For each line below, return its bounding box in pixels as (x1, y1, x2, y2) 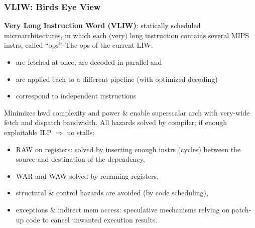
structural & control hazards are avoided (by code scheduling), (16, 187, 208, 198)
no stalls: (67, 127, 95, 137)
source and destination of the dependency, (16, 154, 145, 164)
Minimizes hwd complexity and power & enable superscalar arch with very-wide (4, 107, 250, 118)
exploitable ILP (4, 127, 52, 137)
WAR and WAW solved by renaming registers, (16, 170, 159, 181)
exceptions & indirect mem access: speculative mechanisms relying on (16, 204, 229, 214)
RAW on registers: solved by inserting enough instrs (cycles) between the (16, 144, 241, 154)
